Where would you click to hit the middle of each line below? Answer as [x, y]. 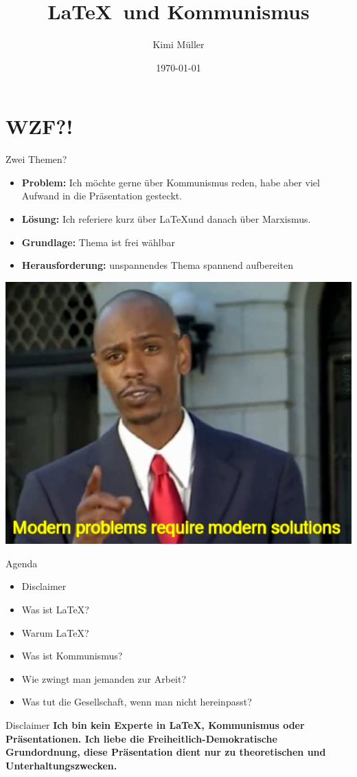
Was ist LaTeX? [55, 609]
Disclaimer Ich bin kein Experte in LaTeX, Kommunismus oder [155, 724]
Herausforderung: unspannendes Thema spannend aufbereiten [158, 265]
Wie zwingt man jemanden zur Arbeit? [104, 678]
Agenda [22, 563]
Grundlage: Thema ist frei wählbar [98, 242]
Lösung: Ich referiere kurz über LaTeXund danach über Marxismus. [166, 219]
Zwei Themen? [36, 159]
